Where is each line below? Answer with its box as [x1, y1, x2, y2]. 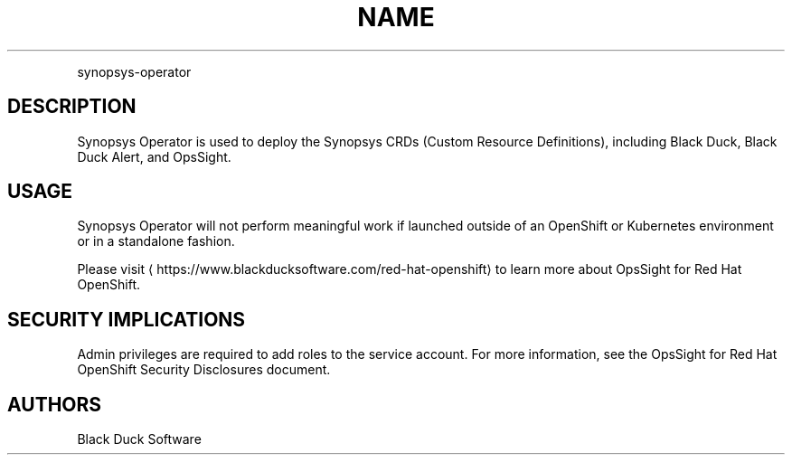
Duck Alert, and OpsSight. [77, 148, 231, 165]
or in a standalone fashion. [77, 233, 235, 250]
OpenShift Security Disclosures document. [77, 362, 331, 378]
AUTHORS [7, 392, 102, 416]
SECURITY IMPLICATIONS [7, 307, 246, 331]
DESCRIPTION [7, 95, 137, 118]
